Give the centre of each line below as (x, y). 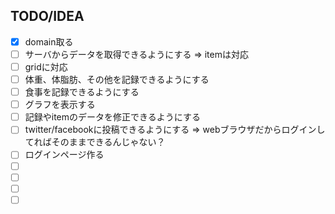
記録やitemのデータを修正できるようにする (112, 117)
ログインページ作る (64, 155)
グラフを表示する (60, 105)
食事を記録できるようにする (82, 92)
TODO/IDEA (47, 16)
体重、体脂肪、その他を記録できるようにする (117, 79)
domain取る (49, 41)
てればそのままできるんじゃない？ (95, 142)
